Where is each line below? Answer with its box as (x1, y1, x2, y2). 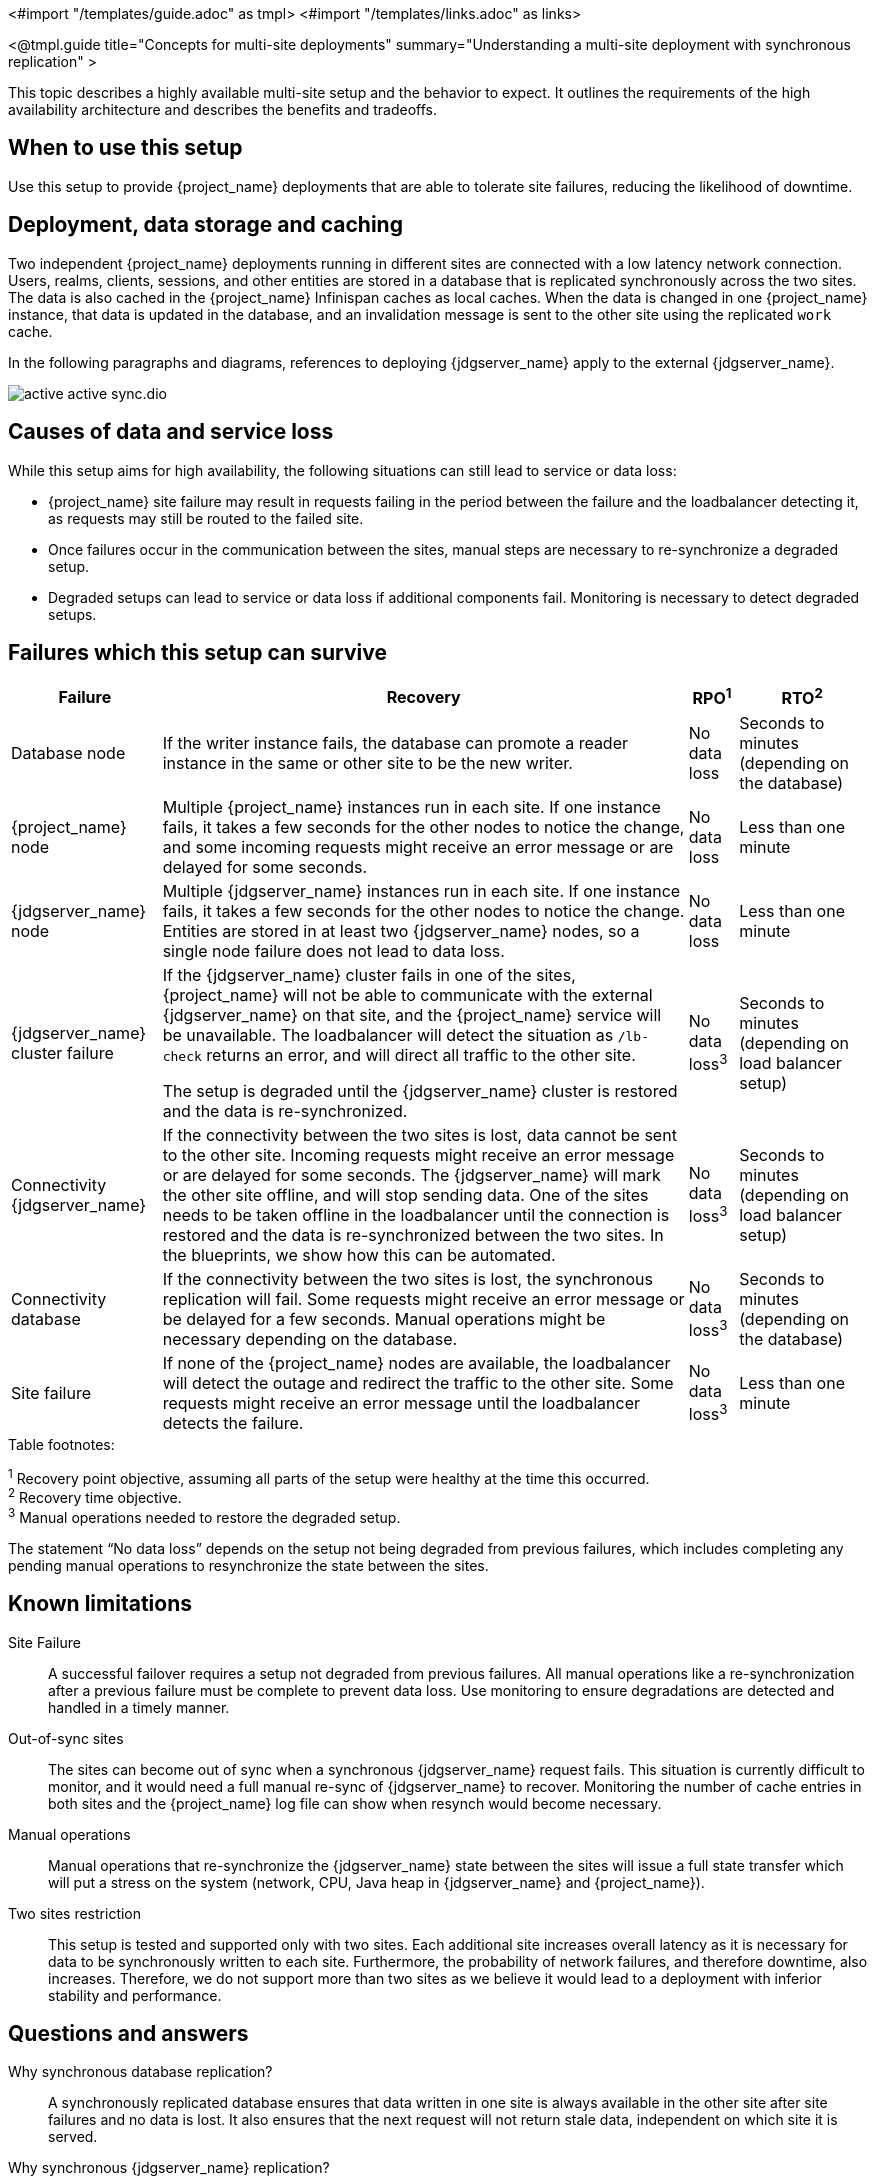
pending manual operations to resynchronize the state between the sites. (8, 1556, 489, 1574)
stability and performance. (48, 1986, 222, 2004)
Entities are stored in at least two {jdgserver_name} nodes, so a (162, 920, 640, 941)
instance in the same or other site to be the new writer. (162, 752, 573, 773)
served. (48, 2128, 98, 2146)
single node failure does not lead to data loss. (162, 940, 505, 961)
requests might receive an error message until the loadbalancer (162, 1392, 640, 1413)
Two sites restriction (8, 1904, 142, 1922)
